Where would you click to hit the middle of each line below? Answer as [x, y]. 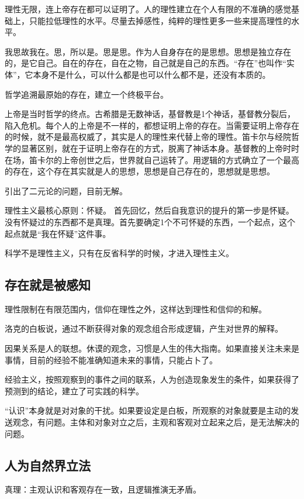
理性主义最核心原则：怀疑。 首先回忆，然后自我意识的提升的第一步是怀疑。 [149, 210]
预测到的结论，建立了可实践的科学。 [74, 390]
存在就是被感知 [48, 285]
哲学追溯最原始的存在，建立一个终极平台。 [87, 94]
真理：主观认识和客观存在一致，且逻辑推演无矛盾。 [103, 489]
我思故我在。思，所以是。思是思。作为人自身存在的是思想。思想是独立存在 [148, 51]
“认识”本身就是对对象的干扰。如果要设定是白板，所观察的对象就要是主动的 [148, 410]
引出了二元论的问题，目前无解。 [66, 190]
